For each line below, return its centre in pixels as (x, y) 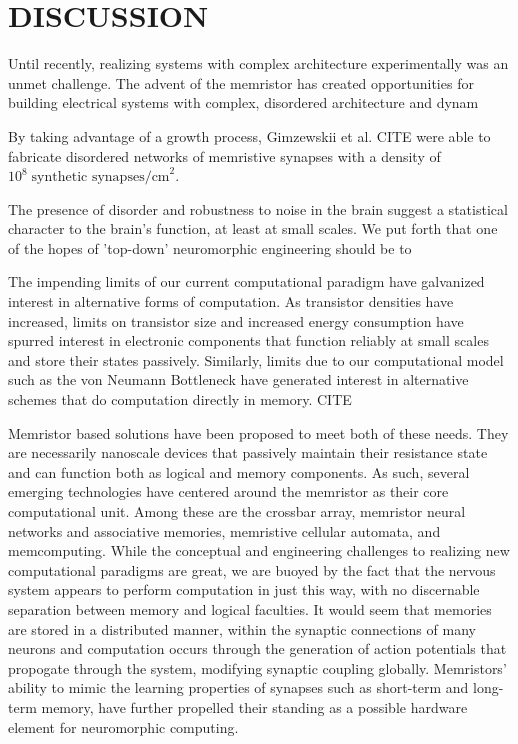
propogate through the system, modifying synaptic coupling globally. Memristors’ (257, 667)
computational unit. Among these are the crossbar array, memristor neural (237, 511)
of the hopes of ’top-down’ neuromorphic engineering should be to (210, 247)
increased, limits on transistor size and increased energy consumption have (236, 320)
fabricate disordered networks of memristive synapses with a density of (224, 155)
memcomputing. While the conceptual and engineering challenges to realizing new (259, 550)
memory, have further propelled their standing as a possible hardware (254, 706)
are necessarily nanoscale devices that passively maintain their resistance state (248, 452)
